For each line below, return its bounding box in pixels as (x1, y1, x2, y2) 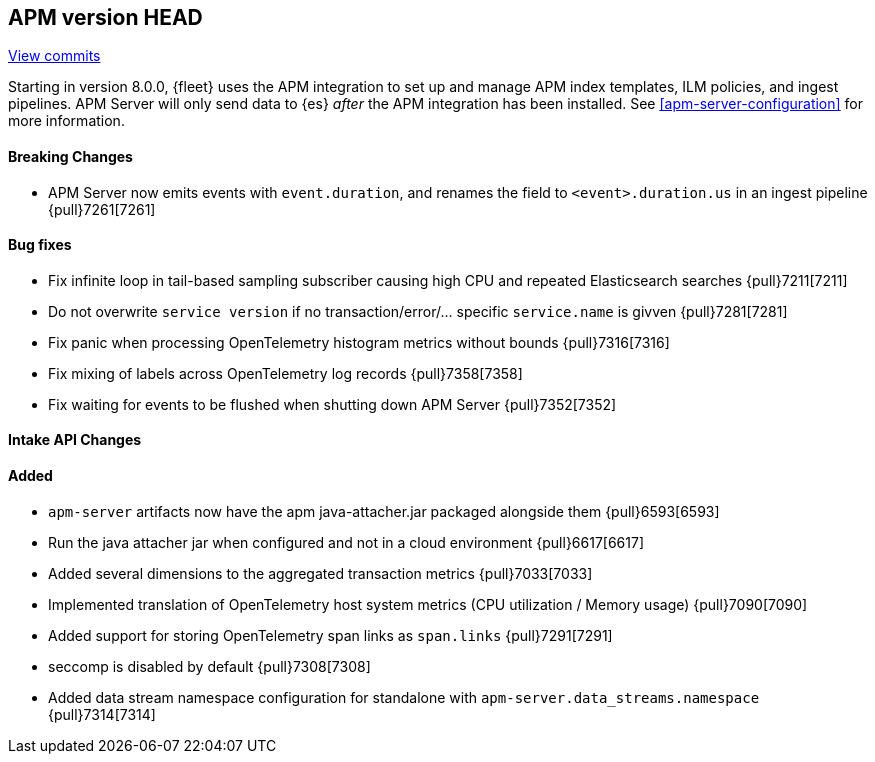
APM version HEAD (8, 5, 203, 30)
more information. (8, 112, 125, 130)
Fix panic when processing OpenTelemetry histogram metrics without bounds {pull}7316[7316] (48, 333, 670, 351)
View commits (8, 47, 101, 65)
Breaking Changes (8, 148, 133, 166)
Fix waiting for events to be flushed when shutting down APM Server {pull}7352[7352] (48, 395, 617, 413)
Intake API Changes (8, 431, 142, 449)
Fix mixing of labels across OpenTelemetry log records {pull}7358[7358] (48, 364, 523, 382)
